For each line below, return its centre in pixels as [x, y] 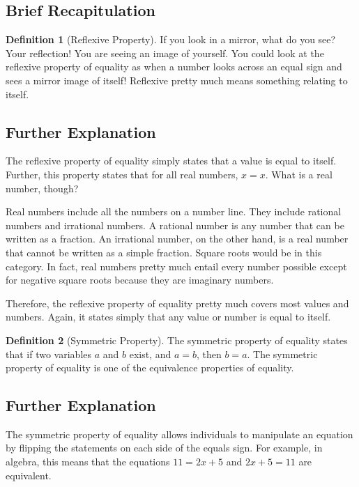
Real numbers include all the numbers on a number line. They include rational [174, 211]
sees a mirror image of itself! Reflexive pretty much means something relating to [177, 80]
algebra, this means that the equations [88, 462]
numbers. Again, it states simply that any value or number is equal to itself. [168, 317]
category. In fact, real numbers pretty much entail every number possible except [176, 266]
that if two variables [49, 354]
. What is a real [299, 174]
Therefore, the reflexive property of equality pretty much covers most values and [177, 303]
